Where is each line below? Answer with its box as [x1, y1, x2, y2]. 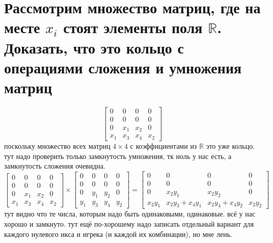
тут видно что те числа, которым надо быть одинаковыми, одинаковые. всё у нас [4, 208, 256, 219]
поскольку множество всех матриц [4, 140, 111, 151]
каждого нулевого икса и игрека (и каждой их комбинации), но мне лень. [4, 228, 232, 239]
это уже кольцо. [206, 140, 255, 151]
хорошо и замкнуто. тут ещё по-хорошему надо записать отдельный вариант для [4, 219, 254, 229]
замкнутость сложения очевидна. [4, 160, 105, 171]
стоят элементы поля [63, 17, 203, 38]
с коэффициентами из [130, 140, 197, 151]
